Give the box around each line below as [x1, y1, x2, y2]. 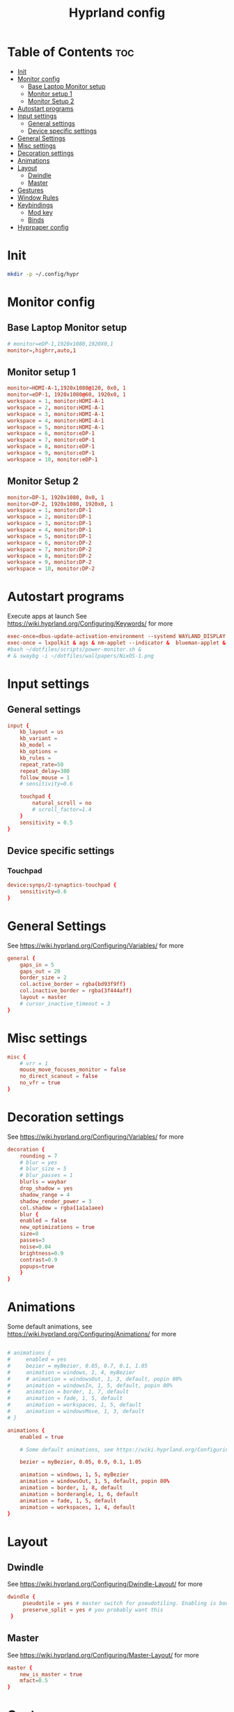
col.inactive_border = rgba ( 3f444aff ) [19, 987, 132, 994]
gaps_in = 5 [19, 961, 54, 968]
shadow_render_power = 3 [19, 1197, 92, 1205]
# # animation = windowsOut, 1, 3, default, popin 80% [7, 1375, 182, 1382]
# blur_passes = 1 [19, 1172, 73, 1179]
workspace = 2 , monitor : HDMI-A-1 [7, 404, 104, 411]
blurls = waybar [19, 1179, 68, 1186]
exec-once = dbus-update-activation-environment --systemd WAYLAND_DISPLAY [7, 633, 226, 640]
